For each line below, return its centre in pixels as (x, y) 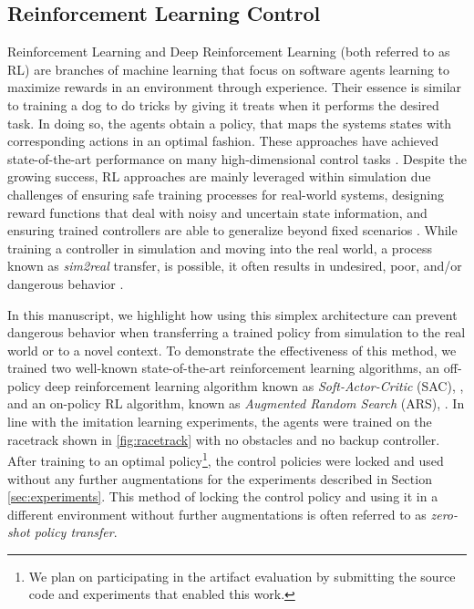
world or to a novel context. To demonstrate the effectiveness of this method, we (232, 350)
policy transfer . (76, 532)
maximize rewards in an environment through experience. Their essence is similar (235, 87)
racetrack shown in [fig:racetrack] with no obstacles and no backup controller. (224, 439)
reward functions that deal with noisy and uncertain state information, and (217, 212)
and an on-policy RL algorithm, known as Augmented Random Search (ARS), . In (236, 403)
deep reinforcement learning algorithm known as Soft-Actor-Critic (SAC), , (254, 385)
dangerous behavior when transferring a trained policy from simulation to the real (237, 332)
